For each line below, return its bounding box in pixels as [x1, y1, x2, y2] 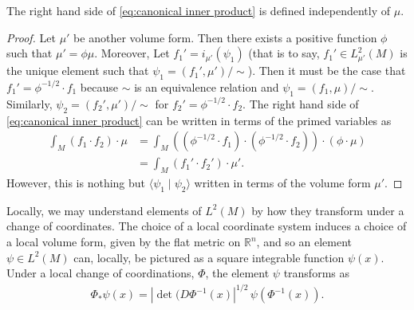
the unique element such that [6, 62, 149, 79]
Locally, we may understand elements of [6, 202, 202, 218]
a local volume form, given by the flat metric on [6, 233, 241, 250]
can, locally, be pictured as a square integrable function [73, 249, 345, 265]
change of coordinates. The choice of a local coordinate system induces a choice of [6, 218, 407, 234]
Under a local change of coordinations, [6, 265, 195, 281]
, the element [205, 265, 270, 281]
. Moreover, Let [94, 45, 170, 61]
